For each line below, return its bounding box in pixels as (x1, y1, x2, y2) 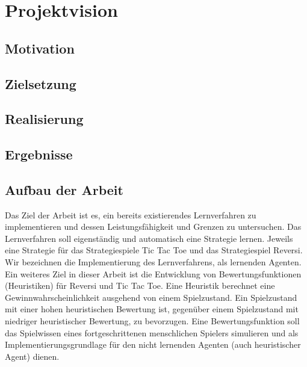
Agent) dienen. (5, 350, 60, 362)
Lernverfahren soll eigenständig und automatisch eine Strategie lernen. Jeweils (5, 232, 293, 244)
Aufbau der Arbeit (5, 180, 123, 199)
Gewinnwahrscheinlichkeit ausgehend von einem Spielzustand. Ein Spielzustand (5, 291, 297, 303)
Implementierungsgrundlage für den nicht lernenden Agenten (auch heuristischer (5, 338, 301, 351)
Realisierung (5, 109, 84, 128)
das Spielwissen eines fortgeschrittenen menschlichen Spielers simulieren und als (5, 326, 299, 339)
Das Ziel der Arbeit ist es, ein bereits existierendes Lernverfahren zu (5, 208, 256, 221)
